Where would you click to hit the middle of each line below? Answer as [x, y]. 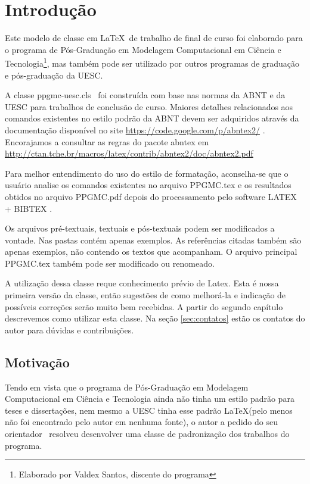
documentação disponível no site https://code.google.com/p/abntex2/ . [135, 129]
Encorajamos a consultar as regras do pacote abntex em [107, 141]
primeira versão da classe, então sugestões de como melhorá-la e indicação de [145, 295]
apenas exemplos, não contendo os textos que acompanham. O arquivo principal [151, 252]
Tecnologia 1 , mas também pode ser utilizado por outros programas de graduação [152, 62]
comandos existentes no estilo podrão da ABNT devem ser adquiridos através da [152, 118]
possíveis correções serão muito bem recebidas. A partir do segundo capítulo [144, 306]
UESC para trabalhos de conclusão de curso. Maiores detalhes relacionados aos [149, 106]
